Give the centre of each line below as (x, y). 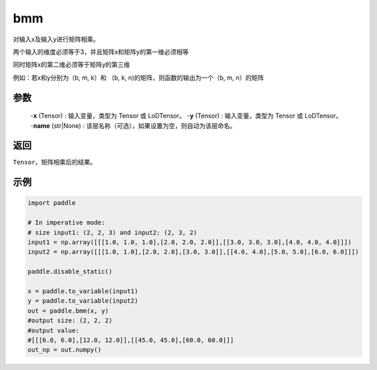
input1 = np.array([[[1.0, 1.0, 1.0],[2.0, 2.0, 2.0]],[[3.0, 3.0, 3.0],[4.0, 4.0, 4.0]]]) (190, 242)
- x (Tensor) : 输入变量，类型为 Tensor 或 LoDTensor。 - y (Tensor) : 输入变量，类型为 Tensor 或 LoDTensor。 (186, 116)
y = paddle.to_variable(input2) (83, 301)
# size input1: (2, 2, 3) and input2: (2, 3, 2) (112, 232)
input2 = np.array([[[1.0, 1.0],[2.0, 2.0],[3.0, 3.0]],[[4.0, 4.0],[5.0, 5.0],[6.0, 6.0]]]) (193, 252)
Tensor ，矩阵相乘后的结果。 (55, 162)
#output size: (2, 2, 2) (70, 321)
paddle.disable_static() (70, 272)
